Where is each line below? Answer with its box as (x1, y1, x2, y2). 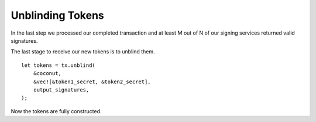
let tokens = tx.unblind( (21, 62, 96, 69)
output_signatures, (33, 86, 90, 93)
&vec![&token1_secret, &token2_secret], (33, 78, 152, 85)
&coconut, (33, 70, 61, 77)
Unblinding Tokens (11, 9, 105, 22)
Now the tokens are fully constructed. (11, 107, 102, 114)
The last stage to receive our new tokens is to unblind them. (11, 48, 155, 55)
